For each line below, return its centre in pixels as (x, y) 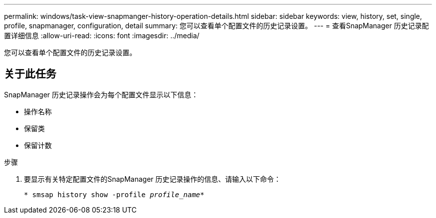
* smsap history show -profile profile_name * (114, 194)
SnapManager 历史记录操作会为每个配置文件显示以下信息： (101, 94)
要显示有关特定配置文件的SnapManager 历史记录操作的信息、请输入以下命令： (153, 179)
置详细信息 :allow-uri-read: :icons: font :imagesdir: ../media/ (102, 36)
